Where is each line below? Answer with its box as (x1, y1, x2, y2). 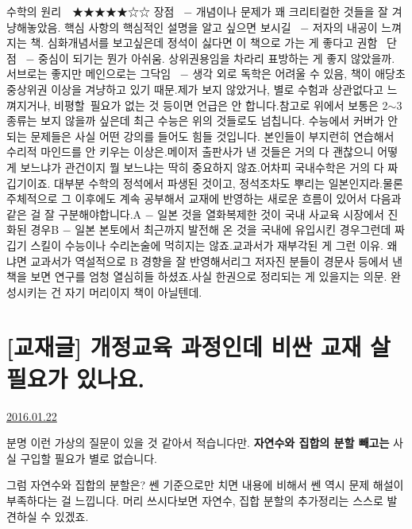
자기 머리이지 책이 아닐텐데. (64, 283, 202, 300)
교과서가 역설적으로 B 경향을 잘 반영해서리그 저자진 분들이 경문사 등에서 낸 (30, 252, 403, 269)
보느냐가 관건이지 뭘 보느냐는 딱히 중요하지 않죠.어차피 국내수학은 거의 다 (20, 158, 384, 175)
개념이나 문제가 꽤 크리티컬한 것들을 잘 (195, 3, 388, 19)
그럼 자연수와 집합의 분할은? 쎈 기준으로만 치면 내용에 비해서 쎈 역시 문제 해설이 (6, 476, 404, 493)
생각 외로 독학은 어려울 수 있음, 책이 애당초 (192, 65, 406, 82)
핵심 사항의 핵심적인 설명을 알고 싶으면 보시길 (64, 18, 291, 35)
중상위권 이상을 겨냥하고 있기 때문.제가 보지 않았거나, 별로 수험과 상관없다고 (6, 80, 383, 97)
